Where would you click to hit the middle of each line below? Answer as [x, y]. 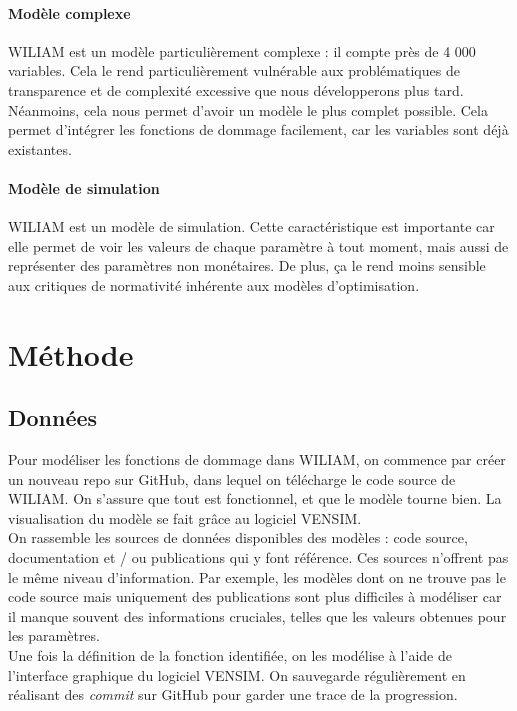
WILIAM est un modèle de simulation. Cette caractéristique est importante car [251, 226]
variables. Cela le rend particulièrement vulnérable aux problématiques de [234, 70]
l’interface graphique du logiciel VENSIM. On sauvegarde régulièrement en [237, 674]
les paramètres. [54, 635]
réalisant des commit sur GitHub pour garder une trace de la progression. [233, 694]
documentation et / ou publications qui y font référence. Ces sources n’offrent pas [258, 557]
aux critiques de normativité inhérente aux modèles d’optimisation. [214, 284]
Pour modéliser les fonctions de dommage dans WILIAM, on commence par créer [257, 459]
